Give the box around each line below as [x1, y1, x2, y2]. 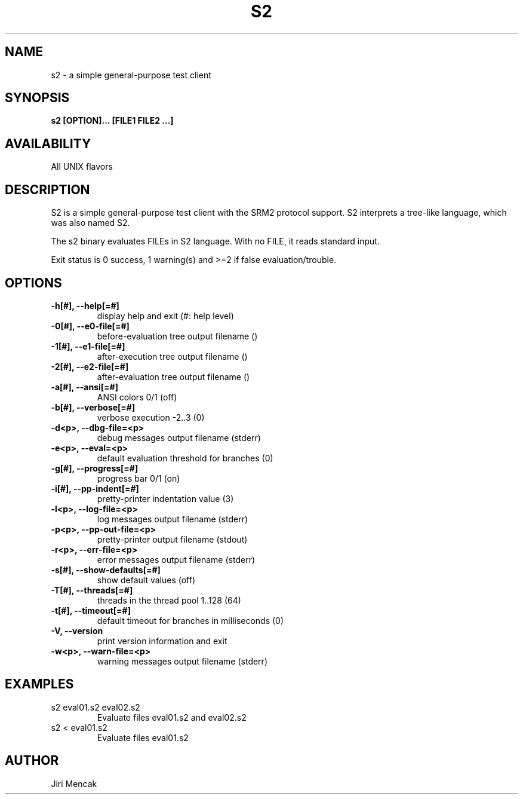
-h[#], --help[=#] [51, 300, 119, 311]
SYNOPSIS [5, 90, 70, 106]
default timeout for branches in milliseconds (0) [97, 615, 284, 626]
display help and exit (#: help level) [97, 310, 234, 321]
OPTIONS [5, 275, 62, 290]
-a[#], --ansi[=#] [51, 381, 118, 392]
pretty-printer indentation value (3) [97, 493, 234, 504]
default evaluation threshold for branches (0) [97, 452, 273, 463]
